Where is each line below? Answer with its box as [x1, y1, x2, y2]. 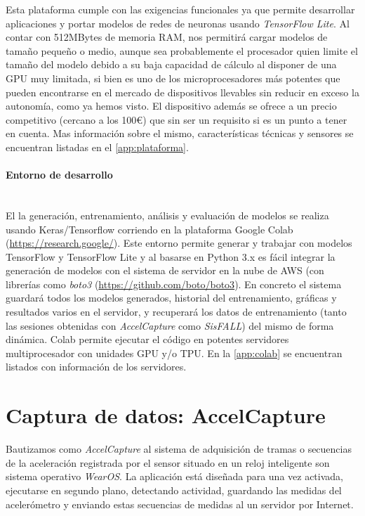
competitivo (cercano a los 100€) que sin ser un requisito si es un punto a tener [6, 112, 347, 127]
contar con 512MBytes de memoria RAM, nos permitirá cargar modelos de [6, 30, 328, 44]
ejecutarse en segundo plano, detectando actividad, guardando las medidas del [6, 482, 342, 497]
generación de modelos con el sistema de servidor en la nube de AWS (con [6, 263, 324, 278]
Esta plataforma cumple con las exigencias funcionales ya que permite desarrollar [6, 2, 355, 16]
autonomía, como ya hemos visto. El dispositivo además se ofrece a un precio [6, 98, 337, 113]
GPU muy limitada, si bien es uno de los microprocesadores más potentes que [6, 70, 340, 85]
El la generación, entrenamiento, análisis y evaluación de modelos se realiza [6, 207, 329, 222]
